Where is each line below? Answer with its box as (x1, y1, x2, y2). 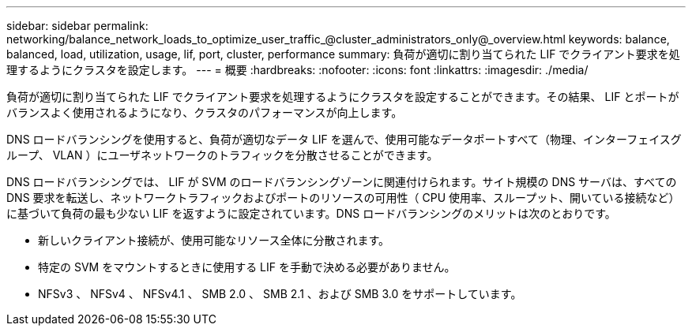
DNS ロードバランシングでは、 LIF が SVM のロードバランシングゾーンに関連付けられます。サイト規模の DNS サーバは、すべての (6, 175, 677, 188)
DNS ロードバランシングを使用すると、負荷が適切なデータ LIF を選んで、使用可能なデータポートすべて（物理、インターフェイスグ (6, 132, 682, 146)
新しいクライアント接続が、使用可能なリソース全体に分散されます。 (38, 233, 390, 247)
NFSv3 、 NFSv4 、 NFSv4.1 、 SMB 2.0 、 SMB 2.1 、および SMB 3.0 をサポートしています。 (38, 287, 522, 300)
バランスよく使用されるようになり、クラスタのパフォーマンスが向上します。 (6, 106, 403, 119)
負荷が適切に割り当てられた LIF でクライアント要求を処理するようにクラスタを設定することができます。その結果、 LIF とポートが (6, 90, 679, 103)
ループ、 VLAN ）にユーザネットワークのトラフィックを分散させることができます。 (6, 148, 438, 162)
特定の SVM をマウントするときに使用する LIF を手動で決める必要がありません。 (38, 260, 456, 274)
